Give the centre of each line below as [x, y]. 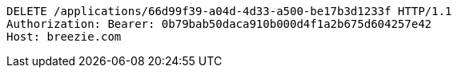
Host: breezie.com [64, 37]
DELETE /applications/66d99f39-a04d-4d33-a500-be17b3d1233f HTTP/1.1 [229, 11]
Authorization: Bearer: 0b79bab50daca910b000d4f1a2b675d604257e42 [219, 24]
